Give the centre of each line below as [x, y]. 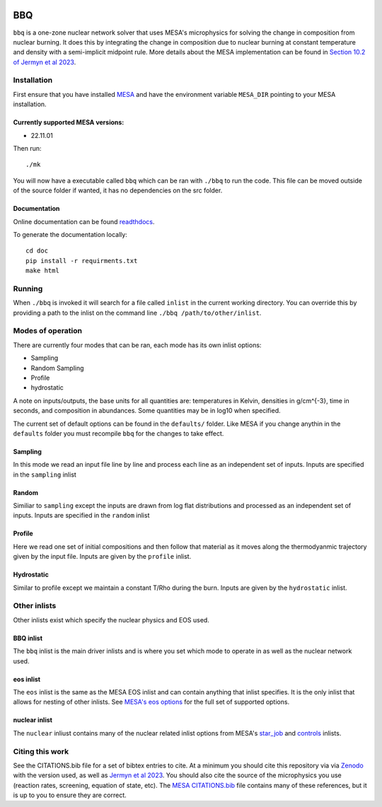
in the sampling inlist [45, 475]
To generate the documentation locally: [70, 234]
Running [28, 289]
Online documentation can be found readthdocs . [84, 221]
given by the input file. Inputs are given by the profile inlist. [102, 557]
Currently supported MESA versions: [69, 122]
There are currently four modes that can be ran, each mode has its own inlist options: [137, 345]
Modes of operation [48, 331]
